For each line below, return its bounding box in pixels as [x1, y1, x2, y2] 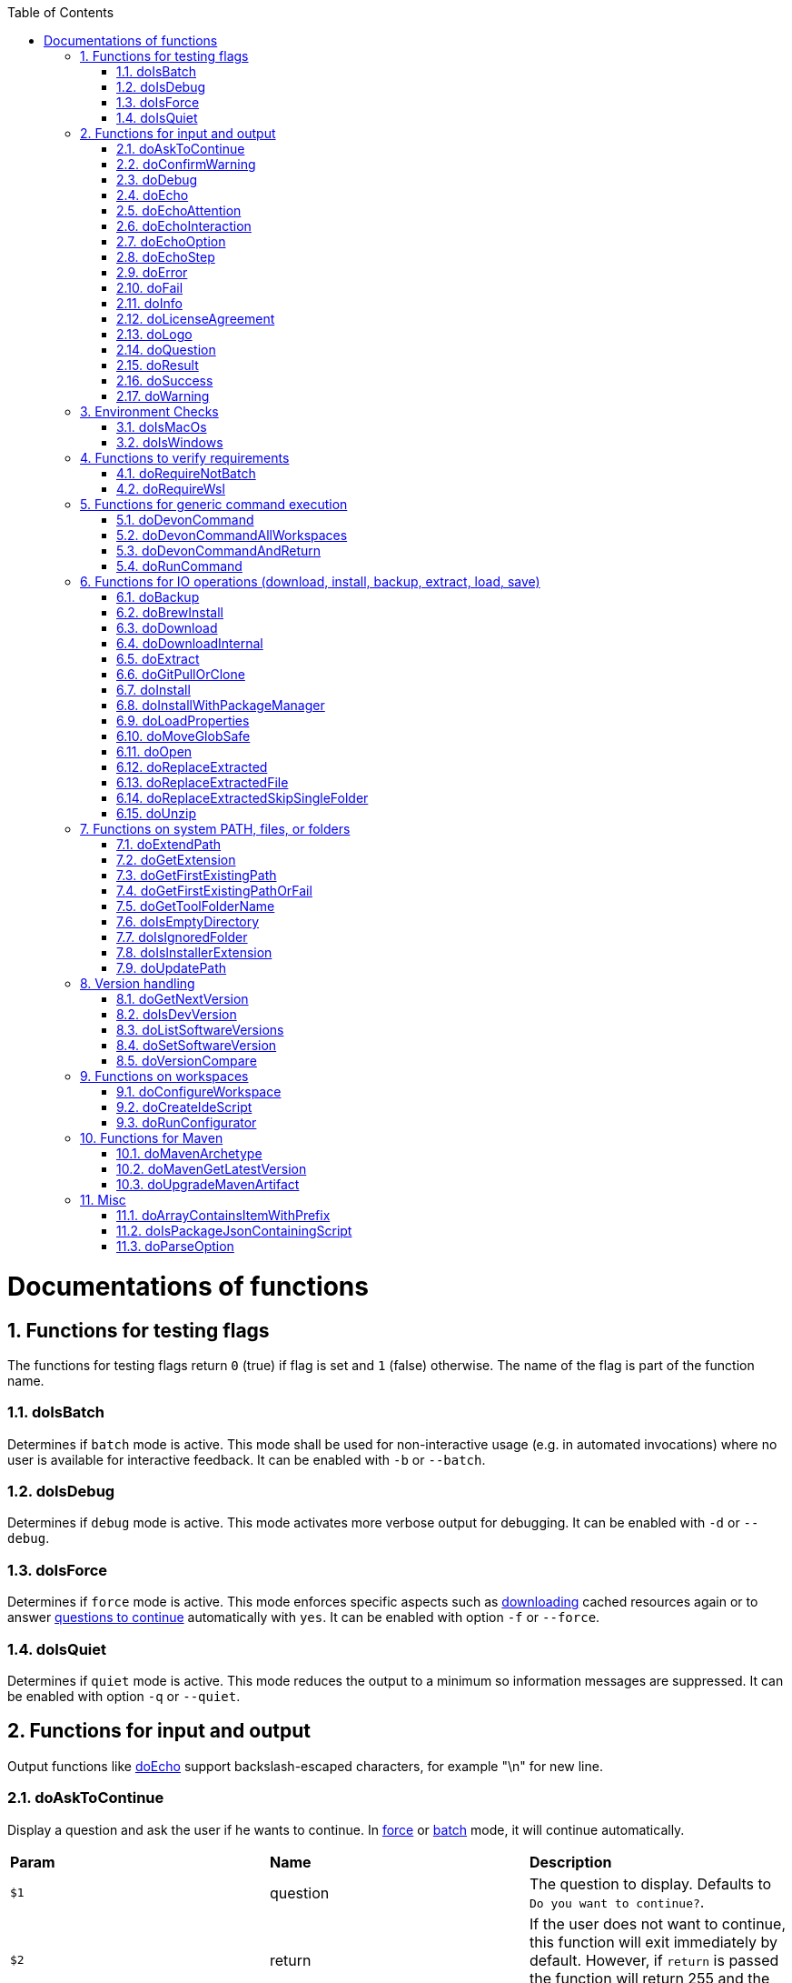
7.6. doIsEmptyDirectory [116, 914, 260, 929]
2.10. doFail [116, 280, 183, 295]
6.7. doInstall [116, 682, 191, 697]
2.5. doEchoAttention [116, 203, 242, 218]
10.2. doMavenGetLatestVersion [116, 1161, 307, 1177]
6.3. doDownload [116, 620, 218, 636]
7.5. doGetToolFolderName [116, 898, 275, 914]
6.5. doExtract [116, 651, 200, 666]
